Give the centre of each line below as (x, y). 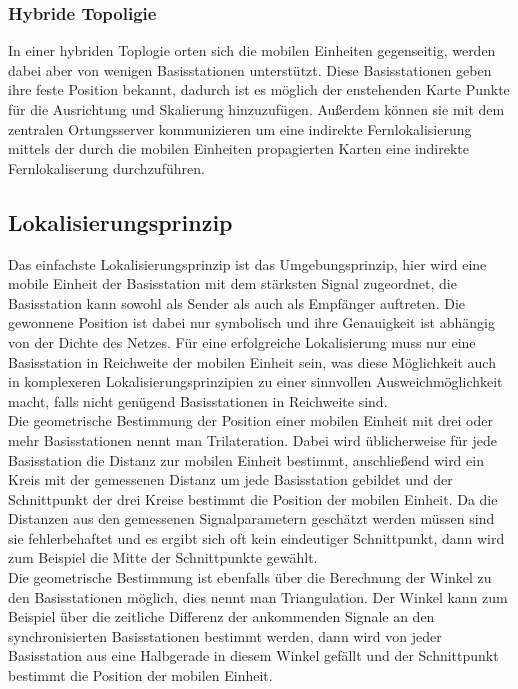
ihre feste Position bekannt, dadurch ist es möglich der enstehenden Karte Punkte (259, 89)
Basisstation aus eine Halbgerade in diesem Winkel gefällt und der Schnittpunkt (253, 655)
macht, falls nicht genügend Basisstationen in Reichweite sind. (198, 400)
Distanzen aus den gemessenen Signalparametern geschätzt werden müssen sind (251, 518)
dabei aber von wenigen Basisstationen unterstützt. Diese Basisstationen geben (250, 69)
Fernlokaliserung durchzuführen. (106, 167)
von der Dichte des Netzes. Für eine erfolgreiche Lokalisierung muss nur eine (242, 341)
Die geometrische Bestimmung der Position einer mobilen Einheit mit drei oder (250, 420)
